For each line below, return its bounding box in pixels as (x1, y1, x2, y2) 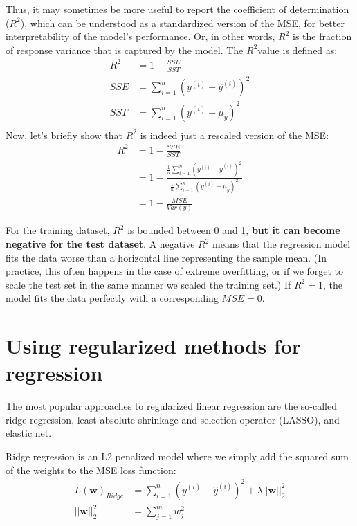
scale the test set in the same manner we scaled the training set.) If (6, 277, 291, 291)
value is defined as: (257, 42, 338, 57)
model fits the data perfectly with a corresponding (6, 291, 219, 305)
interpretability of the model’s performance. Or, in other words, (6, 29, 275, 44)
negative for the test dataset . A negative (6, 237, 195, 251)
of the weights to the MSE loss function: (6, 462, 176, 477)
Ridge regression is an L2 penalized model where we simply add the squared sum (6, 449, 349, 464)
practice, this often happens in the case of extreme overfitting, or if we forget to (6, 264, 344, 278)
